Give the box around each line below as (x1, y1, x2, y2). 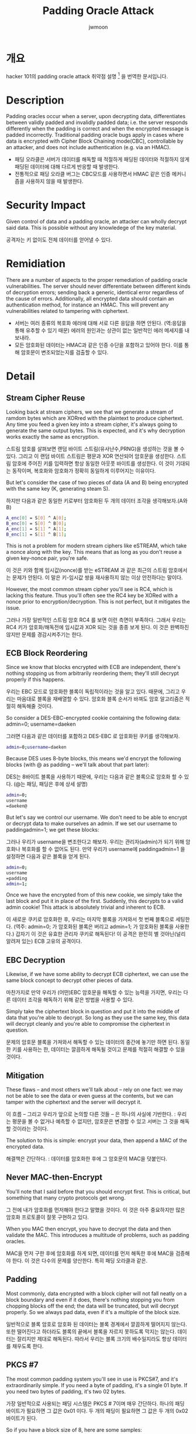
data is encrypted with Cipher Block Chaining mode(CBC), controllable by (6, 137, 184, 144)
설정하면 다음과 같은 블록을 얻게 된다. (6, 853, 91, 860)
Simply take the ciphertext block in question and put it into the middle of (6, 1008, 180, 1015)
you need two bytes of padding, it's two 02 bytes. (6, 1388, 126, 1395)
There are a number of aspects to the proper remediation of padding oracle (6, 277, 188, 284)
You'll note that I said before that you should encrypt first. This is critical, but (6, 1188, 191, 1195)
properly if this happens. (6, 676, 66, 683)
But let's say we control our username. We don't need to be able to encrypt (6, 813, 187, 821)
